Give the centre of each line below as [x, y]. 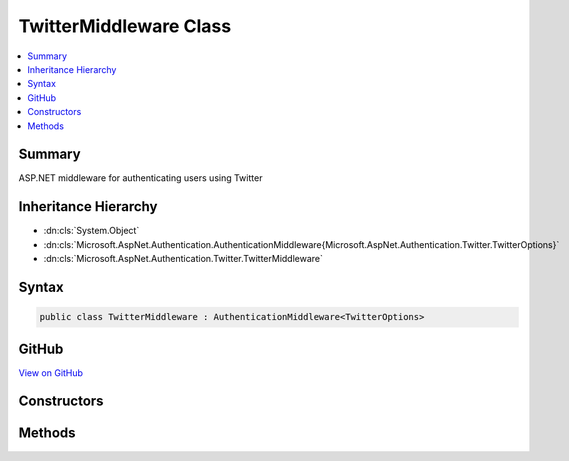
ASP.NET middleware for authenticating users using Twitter [140, 178]
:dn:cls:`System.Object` [91, 231]
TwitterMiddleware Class [125, 26]
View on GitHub [51, 372]
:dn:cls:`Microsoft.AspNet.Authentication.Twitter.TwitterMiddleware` [183, 259]
